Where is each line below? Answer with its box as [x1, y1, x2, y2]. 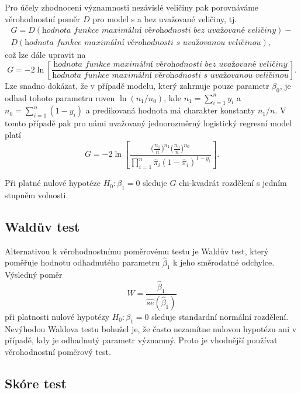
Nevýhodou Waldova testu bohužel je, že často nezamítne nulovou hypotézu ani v [5, 322, 297, 335]
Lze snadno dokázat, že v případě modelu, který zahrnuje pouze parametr [5, 79, 269, 91]
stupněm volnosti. [5, 188, 68, 201]
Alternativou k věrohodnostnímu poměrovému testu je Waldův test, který [5, 244, 269, 257]
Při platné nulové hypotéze [5, 177, 101, 189]
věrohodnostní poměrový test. [5, 345, 111, 357]
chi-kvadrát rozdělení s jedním [179, 177, 287, 189]
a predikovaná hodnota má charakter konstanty [85, 104, 255, 116]
